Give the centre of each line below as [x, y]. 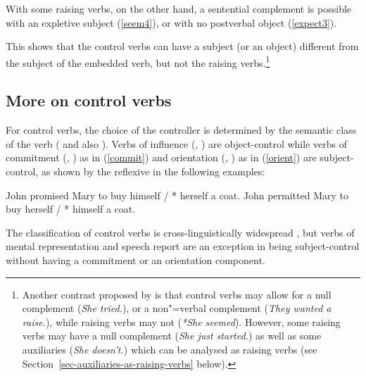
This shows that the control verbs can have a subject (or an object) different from [182, 46]
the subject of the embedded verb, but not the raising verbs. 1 [138, 61]
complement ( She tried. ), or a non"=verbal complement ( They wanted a [177, 308]
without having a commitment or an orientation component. [135, 259]
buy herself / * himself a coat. [71, 209]
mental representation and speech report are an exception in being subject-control [183, 246]
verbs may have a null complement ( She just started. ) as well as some [172, 336]
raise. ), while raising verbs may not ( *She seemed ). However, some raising [181, 321]
